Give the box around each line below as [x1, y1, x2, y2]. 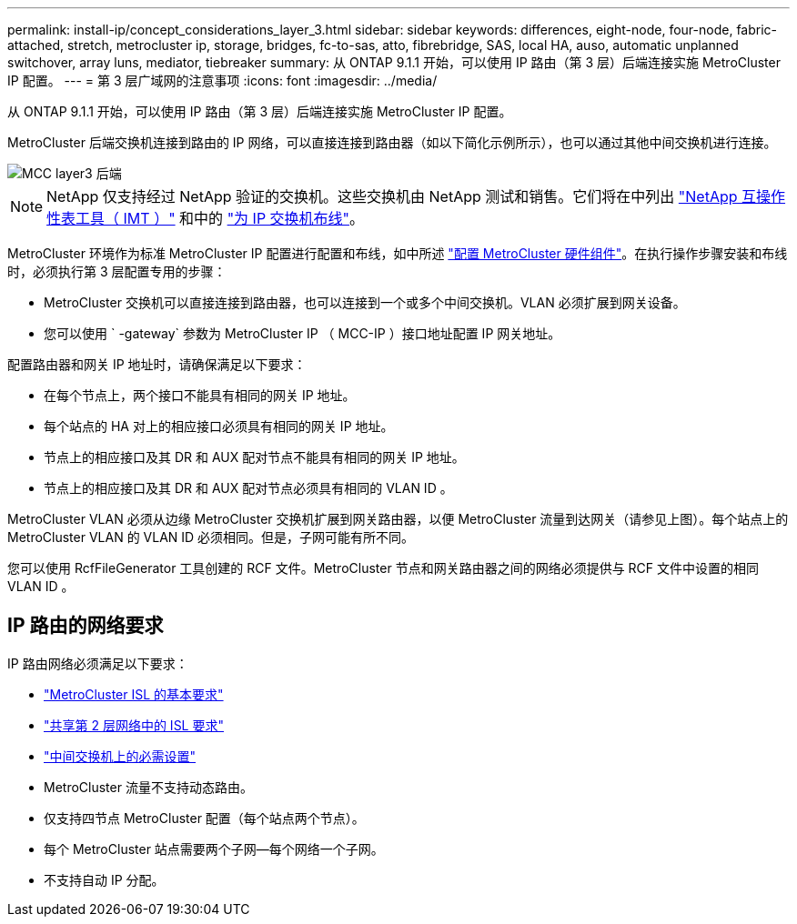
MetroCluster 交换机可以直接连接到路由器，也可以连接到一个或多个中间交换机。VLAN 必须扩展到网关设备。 [44, 295, 686, 310]
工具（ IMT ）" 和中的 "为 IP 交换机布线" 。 [76, 209, 365, 227]
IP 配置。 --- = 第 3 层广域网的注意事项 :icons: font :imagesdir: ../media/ [7, 73, 438, 88]
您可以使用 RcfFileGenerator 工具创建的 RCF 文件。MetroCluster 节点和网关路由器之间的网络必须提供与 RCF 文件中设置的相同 [7, 560, 760, 576]
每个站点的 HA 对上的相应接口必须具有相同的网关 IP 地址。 [44, 418, 394, 434]
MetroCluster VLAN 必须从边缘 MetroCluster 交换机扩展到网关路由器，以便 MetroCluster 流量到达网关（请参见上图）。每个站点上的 [7, 511, 789, 527]
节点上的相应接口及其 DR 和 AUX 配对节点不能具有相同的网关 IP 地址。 [44, 449, 465, 465]
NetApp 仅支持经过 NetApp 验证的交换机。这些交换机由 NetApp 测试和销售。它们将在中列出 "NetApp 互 [46, 187, 757, 206]
